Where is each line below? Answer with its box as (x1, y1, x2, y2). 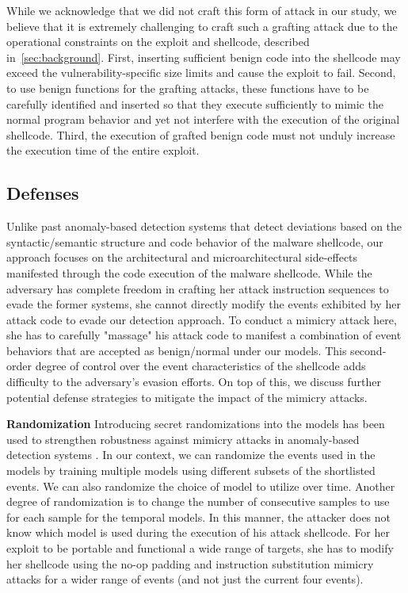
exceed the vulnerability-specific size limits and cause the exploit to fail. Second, (6, 64, 396, 81)
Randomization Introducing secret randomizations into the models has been (6, 415, 385, 432)
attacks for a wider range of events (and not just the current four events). (6, 571, 364, 587)
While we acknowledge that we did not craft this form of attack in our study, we (6, 2, 397, 18)
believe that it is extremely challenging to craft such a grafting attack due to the (6, 17, 398, 34)
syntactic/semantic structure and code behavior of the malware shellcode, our (6, 233, 383, 250)
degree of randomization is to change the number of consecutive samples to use (6, 493, 390, 510)
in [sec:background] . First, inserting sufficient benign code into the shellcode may (6, 48, 401, 65)
